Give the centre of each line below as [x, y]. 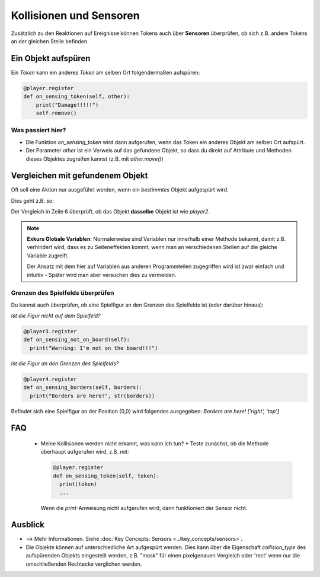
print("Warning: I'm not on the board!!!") [94, 348]
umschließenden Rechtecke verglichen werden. [84, 564]
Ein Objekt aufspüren [51, 58]
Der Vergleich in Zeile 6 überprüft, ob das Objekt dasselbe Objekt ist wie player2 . [111, 212]
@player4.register [50, 379]
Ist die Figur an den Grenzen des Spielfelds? [65, 363]
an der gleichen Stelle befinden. [50, 41]
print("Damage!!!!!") [67, 105]
